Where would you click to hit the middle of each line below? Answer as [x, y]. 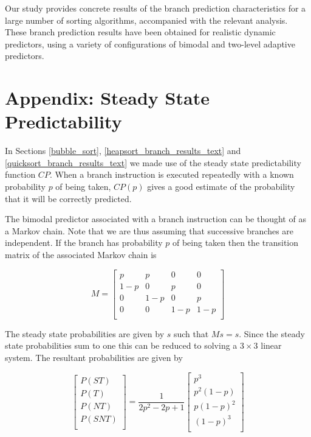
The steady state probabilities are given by [85, 333]
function [20, 174]
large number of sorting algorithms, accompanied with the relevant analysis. [146, 20]
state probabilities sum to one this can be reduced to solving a [121, 345]
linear [271, 345]
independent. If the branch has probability [84, 243]
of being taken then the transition [235, 243]
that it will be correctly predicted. [68, 198]
